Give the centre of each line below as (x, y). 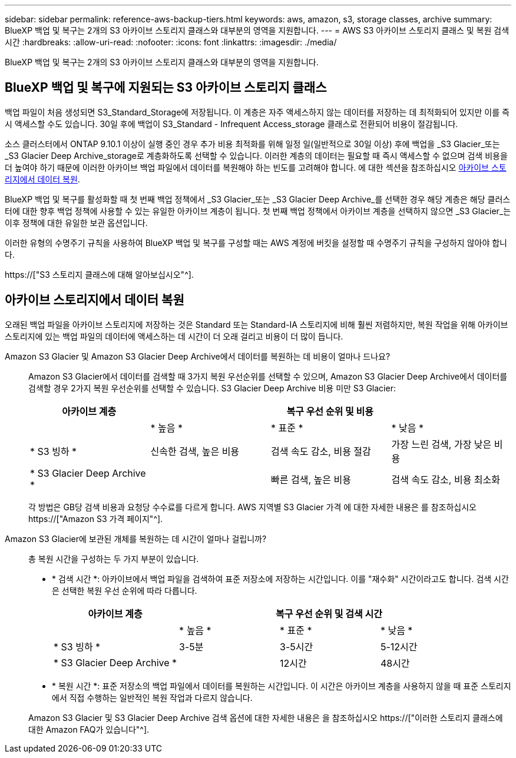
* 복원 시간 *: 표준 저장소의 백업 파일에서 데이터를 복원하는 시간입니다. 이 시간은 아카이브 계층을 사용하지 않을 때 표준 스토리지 (282, 686)
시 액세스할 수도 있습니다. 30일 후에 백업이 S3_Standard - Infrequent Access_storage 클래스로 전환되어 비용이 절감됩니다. (231, 124)
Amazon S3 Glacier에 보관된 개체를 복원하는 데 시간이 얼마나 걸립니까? (136, 538)
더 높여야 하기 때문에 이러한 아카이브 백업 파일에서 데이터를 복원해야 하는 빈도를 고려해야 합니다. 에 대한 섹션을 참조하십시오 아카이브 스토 (256, 167)
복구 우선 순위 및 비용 (330, 411)
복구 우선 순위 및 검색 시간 (329, 614)
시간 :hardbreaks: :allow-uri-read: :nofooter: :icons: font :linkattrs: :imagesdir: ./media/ (171, 42)
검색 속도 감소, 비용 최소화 (446, 479)
